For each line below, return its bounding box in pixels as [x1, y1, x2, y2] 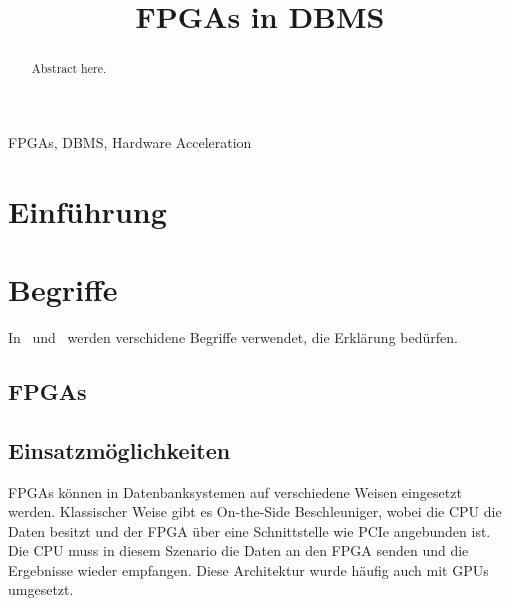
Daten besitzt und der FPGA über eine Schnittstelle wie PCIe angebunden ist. [8, 520, 491, 541]
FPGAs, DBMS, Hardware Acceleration [8, 131, 252, 152]
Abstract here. [31, 60, 107, 77]
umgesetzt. [8, 579, 74, 600]
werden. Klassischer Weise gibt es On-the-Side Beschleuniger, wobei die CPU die [8, 501, 502, 522]
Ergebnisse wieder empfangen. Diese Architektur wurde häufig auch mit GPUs [8, 559, 489, 580]
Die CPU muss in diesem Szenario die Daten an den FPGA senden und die [8, 540, 469, 561]
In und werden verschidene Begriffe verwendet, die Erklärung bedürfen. [8, 326, 458, 347]
